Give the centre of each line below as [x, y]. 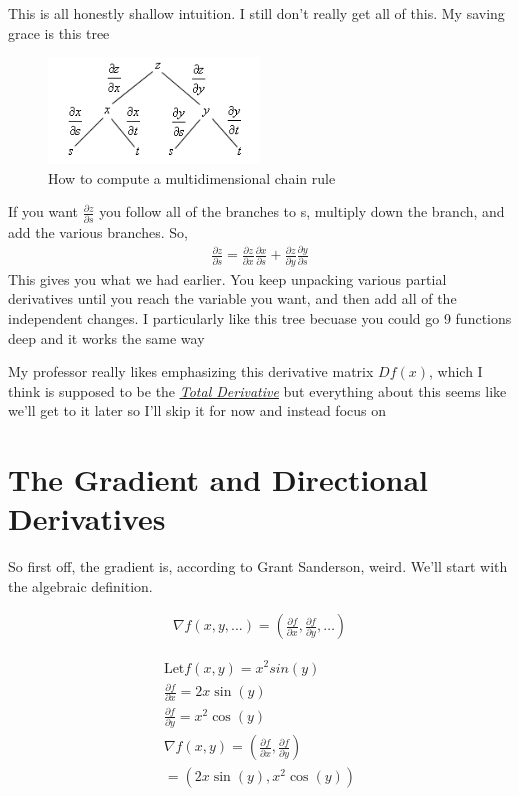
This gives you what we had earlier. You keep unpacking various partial [227, 278]
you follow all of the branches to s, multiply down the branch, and [302, 211]
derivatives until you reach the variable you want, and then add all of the [232, 298]
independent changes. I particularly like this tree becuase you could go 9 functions [260, 317]
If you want [43, 211]
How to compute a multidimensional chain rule [192, 177]
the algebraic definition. [80, 585]
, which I [455, 371]
